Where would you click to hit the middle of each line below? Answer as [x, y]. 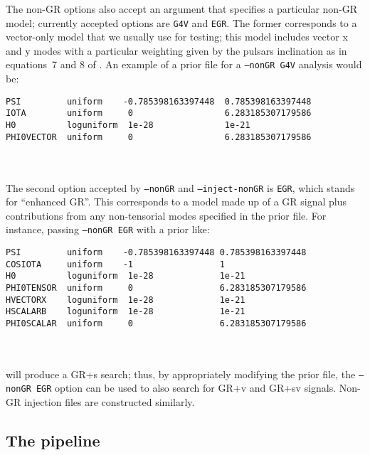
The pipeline [53, 440]
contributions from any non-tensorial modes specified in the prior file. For [166, 215]
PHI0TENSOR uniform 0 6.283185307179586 [156, 288]
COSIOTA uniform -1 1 [115, 264]
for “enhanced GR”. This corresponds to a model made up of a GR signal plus [176, 202]
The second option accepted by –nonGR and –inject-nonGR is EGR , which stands [180, 187]
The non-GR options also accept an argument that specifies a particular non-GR [182, 9]
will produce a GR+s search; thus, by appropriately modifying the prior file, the [181, 374]
